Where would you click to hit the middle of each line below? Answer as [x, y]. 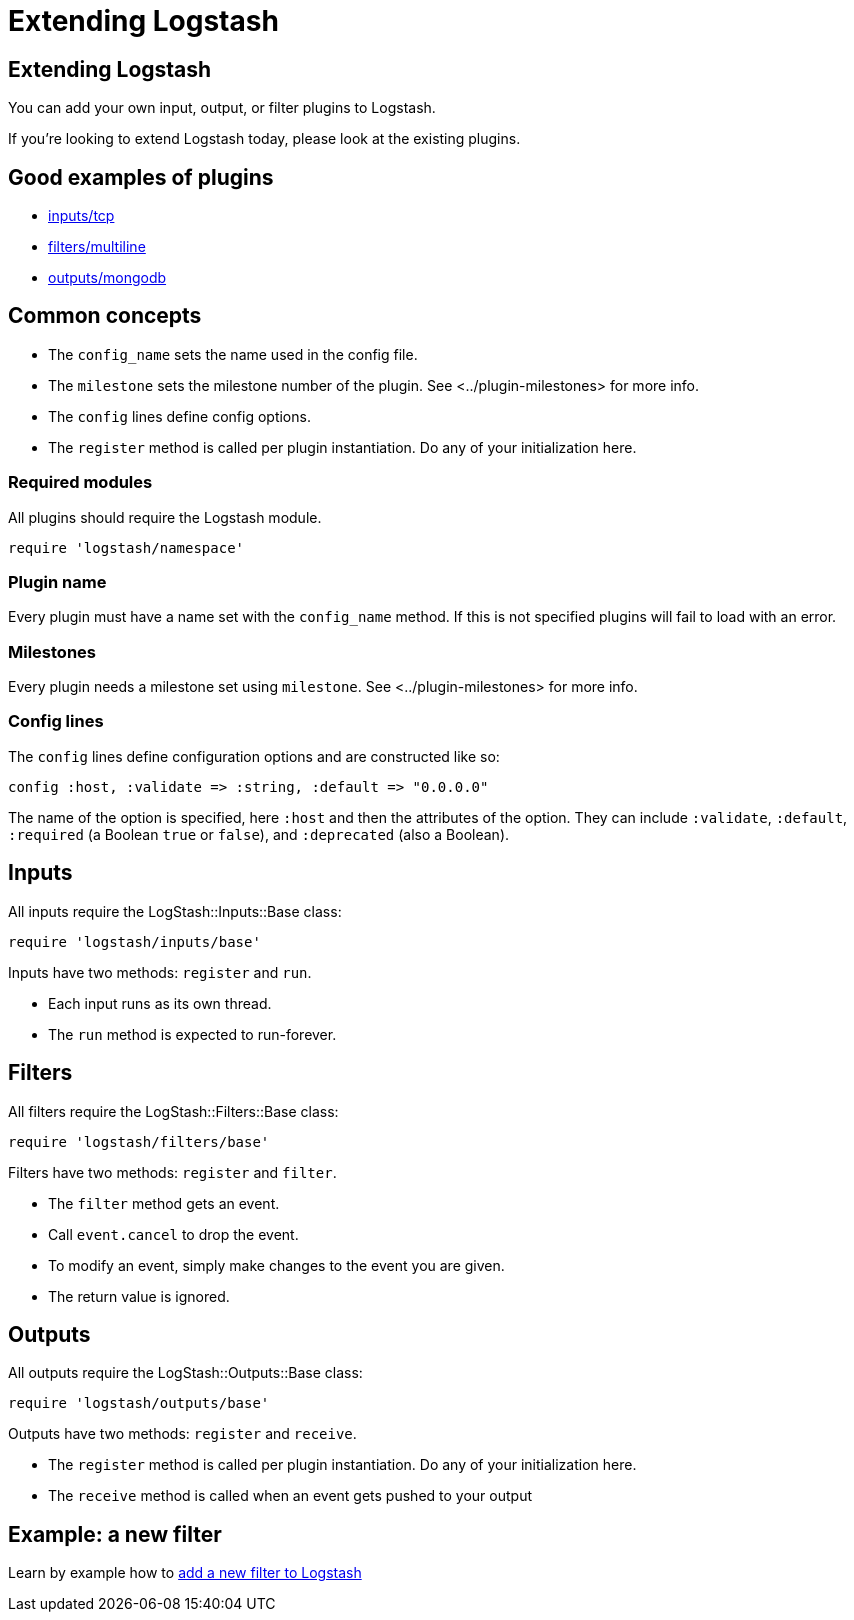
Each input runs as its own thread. [160, 1003]
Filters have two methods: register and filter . [172, 1172]
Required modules [80, 482]
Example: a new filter [115, 1534]
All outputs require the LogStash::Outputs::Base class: [185, 1373]
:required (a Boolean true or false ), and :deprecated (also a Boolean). [259, 834]
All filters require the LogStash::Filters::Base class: [173, 1111]
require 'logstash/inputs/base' [134, 941]
